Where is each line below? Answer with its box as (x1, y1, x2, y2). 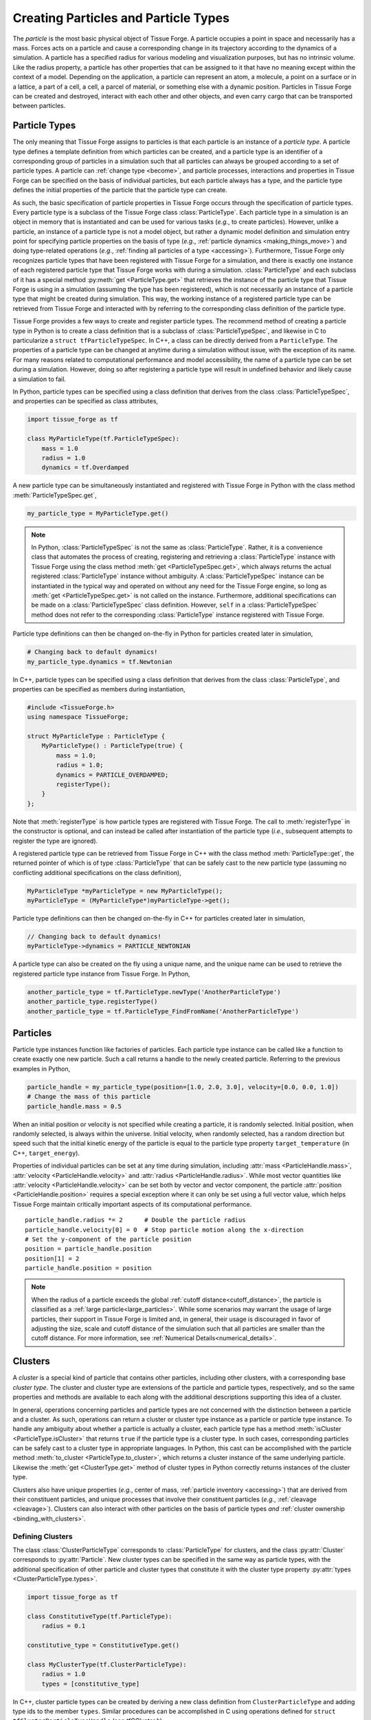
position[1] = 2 (25, 1254, 80, 1262)
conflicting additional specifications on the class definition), (12, 868, 181, 877)
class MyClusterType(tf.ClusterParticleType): (27, 1660, 187, 1668)
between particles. (12, 102, 66, 110)
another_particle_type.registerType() (27, 998, 158, 1006)
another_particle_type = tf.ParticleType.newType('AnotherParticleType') (27, 988, 281, 996)
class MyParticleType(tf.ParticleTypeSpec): (27, 435, 180, 443)
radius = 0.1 (41, 1622, 86, 1630)
